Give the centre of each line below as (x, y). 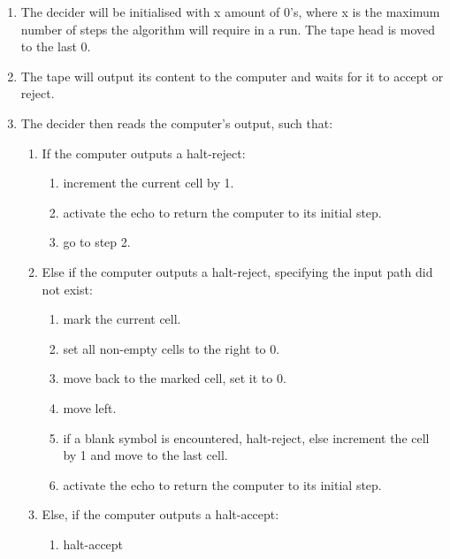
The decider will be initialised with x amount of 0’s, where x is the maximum (230, 11)
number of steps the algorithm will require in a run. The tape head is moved (228, 29)
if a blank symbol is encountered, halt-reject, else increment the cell (246, 437)
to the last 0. (56, 46)
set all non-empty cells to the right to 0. (172, 348)
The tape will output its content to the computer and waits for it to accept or (232, 76)
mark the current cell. (122, 319)
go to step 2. (97, 242)
